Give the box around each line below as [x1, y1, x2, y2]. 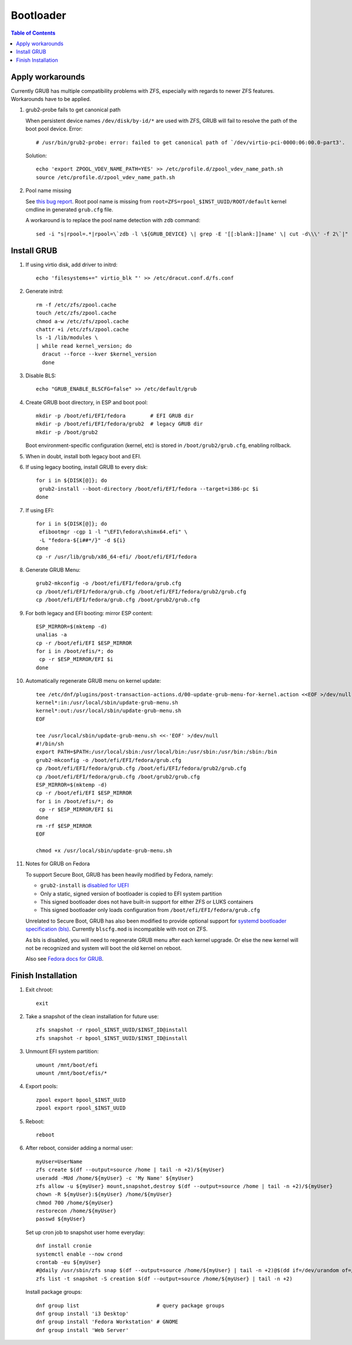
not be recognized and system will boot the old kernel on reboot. [25, 944, 182, 951]
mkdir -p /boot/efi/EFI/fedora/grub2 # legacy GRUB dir [36, 421, 204, 427]
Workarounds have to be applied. [11, 96, 92, 103]
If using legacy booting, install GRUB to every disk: [25, 464, 148, 471]
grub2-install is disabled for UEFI [40, 882, 129, 889]
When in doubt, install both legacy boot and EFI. [25, 452, 141, 459]
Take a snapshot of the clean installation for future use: [25, 1013, 159, 1020]
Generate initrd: [25, 288, 63, 295]
